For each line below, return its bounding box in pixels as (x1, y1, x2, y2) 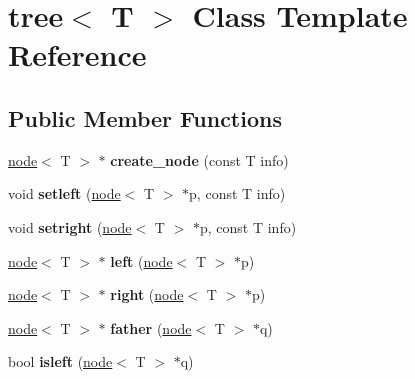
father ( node (110, 317, 192, 338)
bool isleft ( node (8, 351, 113, 372)
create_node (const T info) (110, 149, 289, 170)
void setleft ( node (8, 183, 121, 204)
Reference (8, 34, 147, 75)
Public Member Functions (8, 102, 282, 133)
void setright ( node (8, 216, 132, 237)
